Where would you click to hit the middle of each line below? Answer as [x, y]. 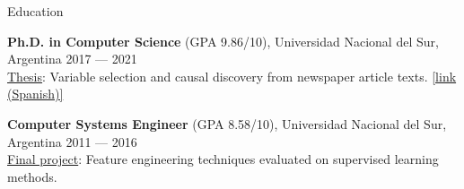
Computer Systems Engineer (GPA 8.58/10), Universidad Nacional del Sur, [227, 123]
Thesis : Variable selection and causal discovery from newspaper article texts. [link [232, 76]
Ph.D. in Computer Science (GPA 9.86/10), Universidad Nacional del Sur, [223, 41]
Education [35, 11]
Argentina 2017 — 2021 [72, 59]
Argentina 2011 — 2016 [72, 141]
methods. [32, 176]
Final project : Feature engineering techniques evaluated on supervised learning [223, 159]
